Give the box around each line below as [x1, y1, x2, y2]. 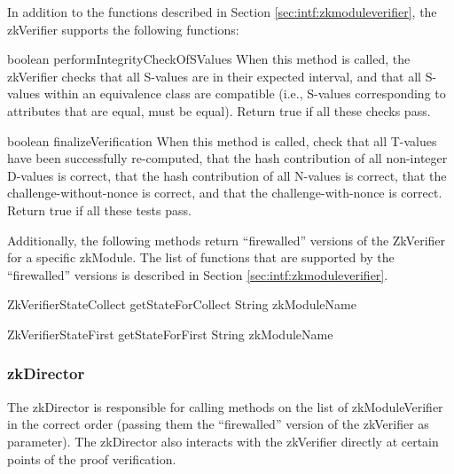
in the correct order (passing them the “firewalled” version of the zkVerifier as [7, 415, 429, 433]
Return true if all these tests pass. [7, 200, 192, 219]
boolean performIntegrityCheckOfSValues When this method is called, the [7, 50, 411, 68]
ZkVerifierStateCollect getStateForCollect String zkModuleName [7, 295, 356, 314]
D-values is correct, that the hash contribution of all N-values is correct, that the [7, 166, 447, 184]
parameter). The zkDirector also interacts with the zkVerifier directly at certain [7, 431, 439, 450]
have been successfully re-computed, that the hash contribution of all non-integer [7, 149, 448, 167]
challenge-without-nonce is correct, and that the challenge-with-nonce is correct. [7, 183, 442, 202]
